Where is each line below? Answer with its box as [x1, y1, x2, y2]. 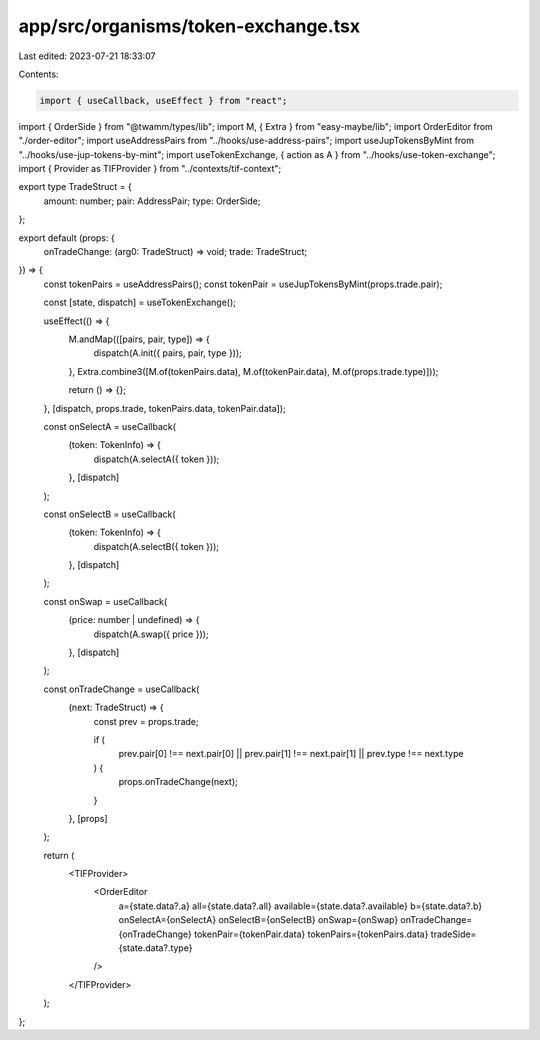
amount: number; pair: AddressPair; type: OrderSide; [43, 195, 261, 207]
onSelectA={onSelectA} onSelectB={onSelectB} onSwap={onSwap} [118, 914, 399, 926]
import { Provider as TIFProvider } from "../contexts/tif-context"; [18, 163, 282, 175]
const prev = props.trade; [93, 715, 199, 727]
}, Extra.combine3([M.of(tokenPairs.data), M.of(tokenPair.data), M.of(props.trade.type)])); [68, 365, 439, 377]
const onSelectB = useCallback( [43, 508, 176, 520]
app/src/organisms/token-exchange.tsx [18, 15, 360, 37]
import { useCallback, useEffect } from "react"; [39, 95, 288, 106]
